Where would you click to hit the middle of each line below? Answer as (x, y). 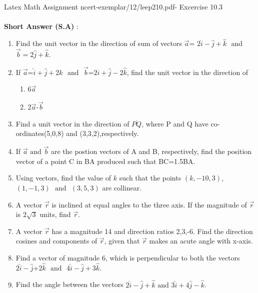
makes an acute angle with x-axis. (201, 241)
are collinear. (122, 187)
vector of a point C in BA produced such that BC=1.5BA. (105, 161)
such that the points (150, 178)
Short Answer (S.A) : (41, 26)
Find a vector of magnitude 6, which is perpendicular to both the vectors (128, 257)
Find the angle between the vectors (69, 284)
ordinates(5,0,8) (40, 133)
